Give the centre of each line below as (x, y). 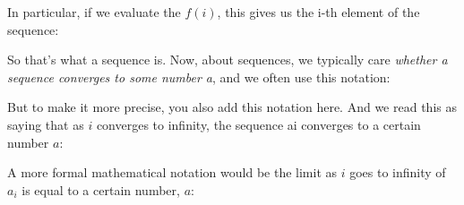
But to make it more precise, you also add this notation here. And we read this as (232, 107)
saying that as (46, 124)
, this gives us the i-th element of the (318, 12)
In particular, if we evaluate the (94, 12)
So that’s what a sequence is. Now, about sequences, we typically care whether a (228, 60)
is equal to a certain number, (101, 189)
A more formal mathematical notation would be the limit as (172, 172)
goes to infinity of (398, 172)
